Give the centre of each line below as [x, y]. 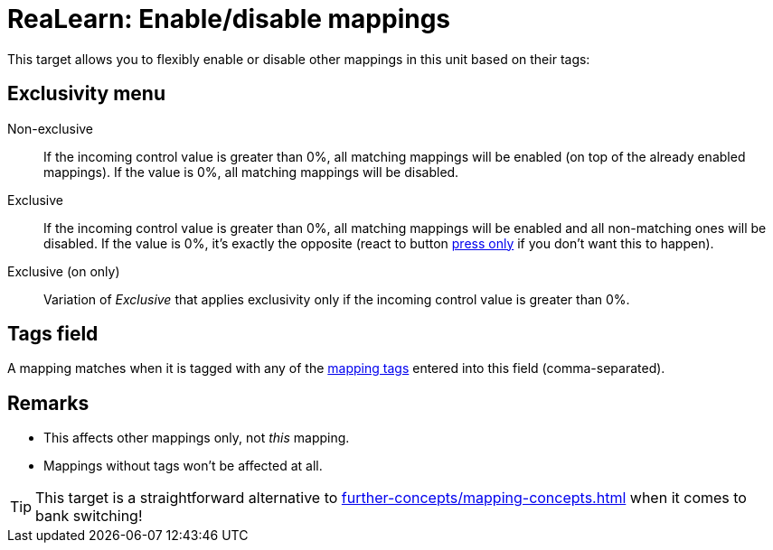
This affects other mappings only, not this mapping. [197, 438]
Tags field [53, 334]
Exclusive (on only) [64, 271]
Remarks [48, 403]
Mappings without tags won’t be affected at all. [183, 466]
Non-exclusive [51, 128]
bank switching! [89, 516]
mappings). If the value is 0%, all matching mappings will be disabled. [251, 172]
